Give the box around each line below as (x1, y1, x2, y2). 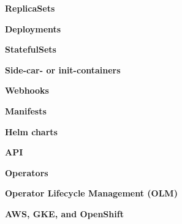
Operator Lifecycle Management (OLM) (5, 187, 178, 200)
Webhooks (5, 84, 49, 97)
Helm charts (5, 125, 58, 138)
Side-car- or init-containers (5, 63, 121, 76)
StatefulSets (5, 43, 56, 56)
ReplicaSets (5, 2, 55, 14)
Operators (5, 166, 48, 179)
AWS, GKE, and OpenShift (5, 207, 124, 220)
